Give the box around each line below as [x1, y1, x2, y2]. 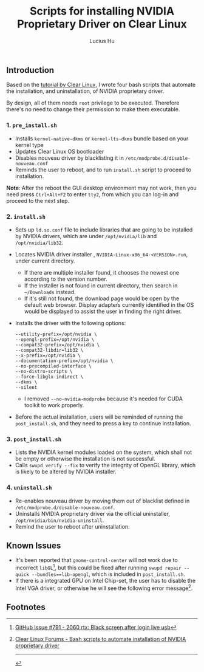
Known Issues [6, 540, 61, 550]
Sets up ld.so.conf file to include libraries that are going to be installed [15, 226, 193, 233]
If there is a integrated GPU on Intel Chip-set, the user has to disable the [15, 577, 196, 585]
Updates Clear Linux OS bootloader [15, 148, 104, 155]
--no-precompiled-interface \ [15, 363, 92, 369]
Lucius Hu [89, 37, 115, 44]
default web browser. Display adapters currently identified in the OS [24, 301, 194, 308]
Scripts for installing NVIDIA [29, 4, 175, 18]
